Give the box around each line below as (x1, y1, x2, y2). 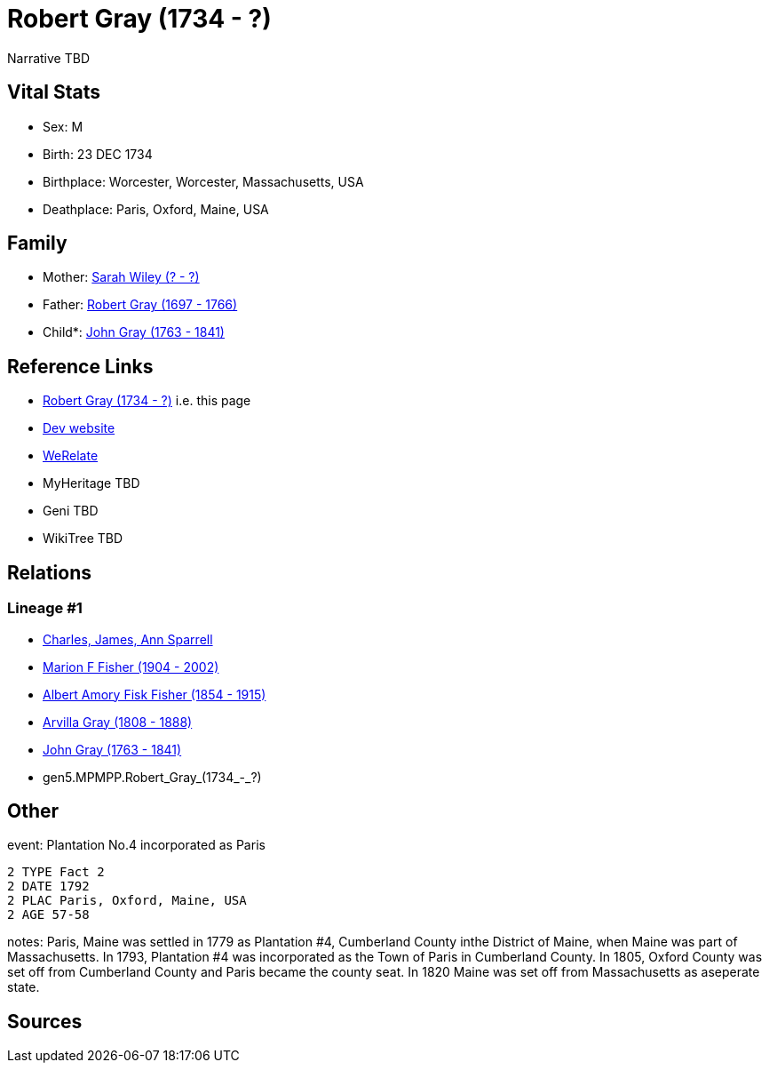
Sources (7, 1010, 83, 1033)
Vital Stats (7, 81, 101, 104)
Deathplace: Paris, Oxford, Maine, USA (43, 201, 269, 217)
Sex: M (43, 118, 83, 134)
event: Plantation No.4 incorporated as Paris (7, 837, 266, 853)
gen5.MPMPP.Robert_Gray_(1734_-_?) (43, 769, 262, 785)
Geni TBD (43, 503, 99, 519)
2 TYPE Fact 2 (7, 865, 105, 880)
